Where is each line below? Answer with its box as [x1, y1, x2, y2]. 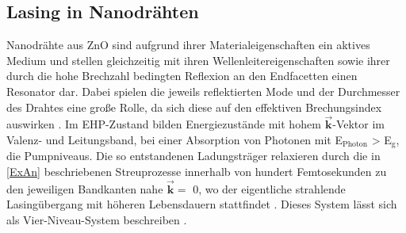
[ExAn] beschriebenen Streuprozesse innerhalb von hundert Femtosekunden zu [6, 163, 387, 180]
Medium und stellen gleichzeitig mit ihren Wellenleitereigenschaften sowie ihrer [6, 52, 390, 68]
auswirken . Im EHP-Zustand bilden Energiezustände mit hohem [6, 116, 321, 132]
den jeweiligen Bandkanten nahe [6, 180, 163, 197]
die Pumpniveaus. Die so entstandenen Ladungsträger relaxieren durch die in [6, 147, 381, 164]
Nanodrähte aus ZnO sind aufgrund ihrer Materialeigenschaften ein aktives [6, 36, 370, 53]
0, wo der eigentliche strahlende [193, 180, 346, 197]
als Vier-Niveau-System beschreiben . [6, 212, 187, 228]
